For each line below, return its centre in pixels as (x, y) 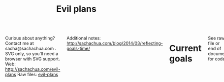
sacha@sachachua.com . (31, 49)
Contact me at (19, 43)
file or (214, 43)
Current (185, 49)
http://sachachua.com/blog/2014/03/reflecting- (115, 43)
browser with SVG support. (32, 59)
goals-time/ (79, 49)
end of (215, 49)
